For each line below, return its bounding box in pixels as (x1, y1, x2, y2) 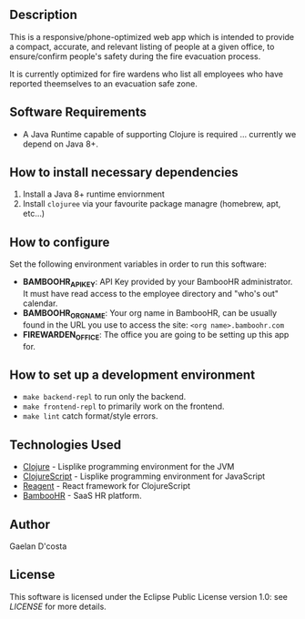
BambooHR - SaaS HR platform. (22, 491, 143, 502)
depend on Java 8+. (22, 138, 98, 149)
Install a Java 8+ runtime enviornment (22, 188, 166, 199)
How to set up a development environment (9, 368, 256, 383)
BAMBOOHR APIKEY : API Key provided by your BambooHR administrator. (22, 277, 293, 289)
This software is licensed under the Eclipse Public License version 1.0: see (9, 591, 289, 602)
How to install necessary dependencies (9, 165, 239, 180)
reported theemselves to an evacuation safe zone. (9, 77, 198, 89)
